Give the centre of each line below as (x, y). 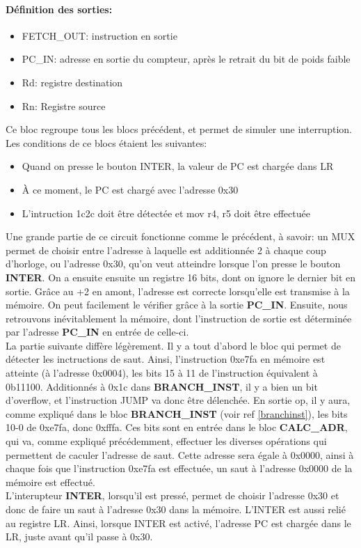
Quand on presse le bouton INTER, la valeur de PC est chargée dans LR (178, 166)
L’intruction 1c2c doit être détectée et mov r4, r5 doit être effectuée (166, 213)
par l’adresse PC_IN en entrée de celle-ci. (97, 332)
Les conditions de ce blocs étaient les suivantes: (106, 142)
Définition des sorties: (59, 9)
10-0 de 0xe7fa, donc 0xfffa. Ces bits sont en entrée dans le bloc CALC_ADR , (177, 427)
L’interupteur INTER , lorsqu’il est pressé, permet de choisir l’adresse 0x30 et (173, 495)
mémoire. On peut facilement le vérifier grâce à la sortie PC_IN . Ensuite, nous (177, 305)
